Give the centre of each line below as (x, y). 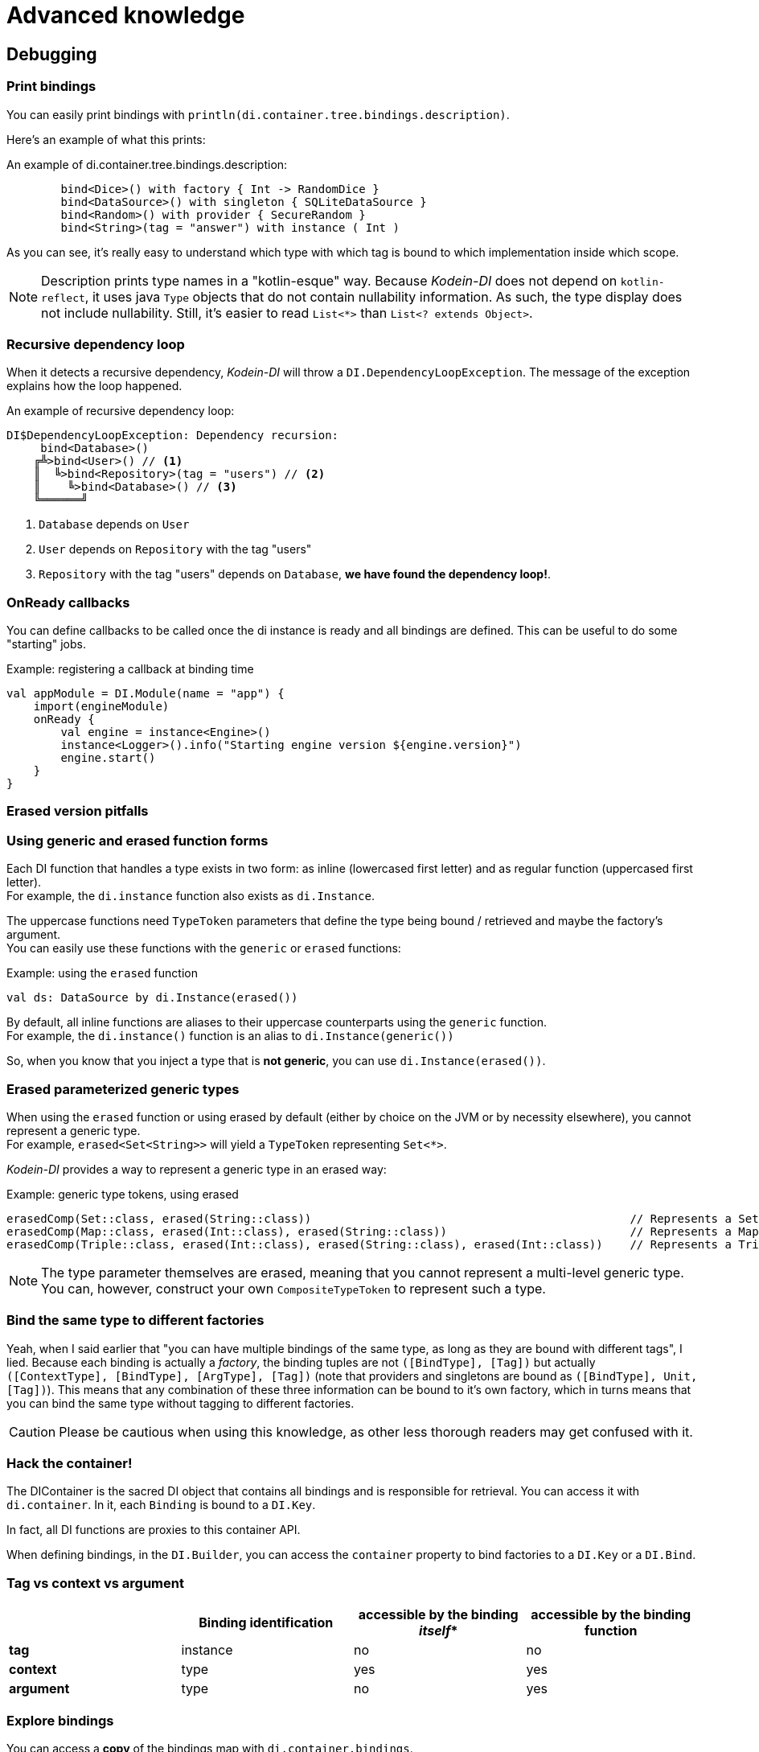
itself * (439, 1631)
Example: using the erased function (102, 973)
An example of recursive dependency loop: (121, 411)
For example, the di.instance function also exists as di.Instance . (191, 896)
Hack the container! (70, 1464)
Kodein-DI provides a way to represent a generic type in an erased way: (197, 1169)
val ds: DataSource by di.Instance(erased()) (152, 998)
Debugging (52, 54)
